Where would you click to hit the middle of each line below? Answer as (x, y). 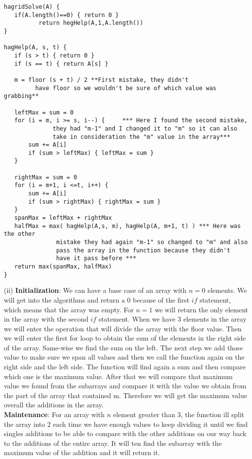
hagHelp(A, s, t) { (35, 48)
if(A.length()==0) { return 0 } (67, 15)
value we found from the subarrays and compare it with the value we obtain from (125, 386)
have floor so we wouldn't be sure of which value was (126, 88)
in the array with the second (46, 319)
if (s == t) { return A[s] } (61, 64)
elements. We (227, 290)
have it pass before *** (96, 258)
